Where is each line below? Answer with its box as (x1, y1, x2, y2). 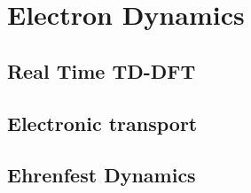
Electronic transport (7, 109, 198, 136)
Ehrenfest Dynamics (7, 161, 196, 189)
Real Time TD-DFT (7, 57, 196, 84)
